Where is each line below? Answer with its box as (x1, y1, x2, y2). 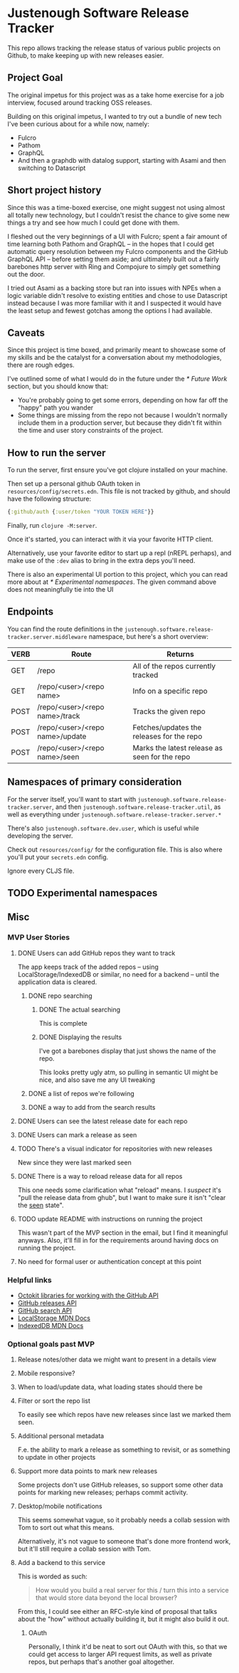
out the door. (7, 270, 45, 278)
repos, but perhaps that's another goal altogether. (28, 1657, 175, 1666)
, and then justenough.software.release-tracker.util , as (52, 802, 221, 811)
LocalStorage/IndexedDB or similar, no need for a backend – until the (17, 970, 220, 979)
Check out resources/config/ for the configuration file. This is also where (7, 845, 223, 854)
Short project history (7, 184, 102, 196)
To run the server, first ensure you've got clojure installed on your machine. (7, 466, 228, 474)
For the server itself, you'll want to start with (7, 795, 137, 803)
